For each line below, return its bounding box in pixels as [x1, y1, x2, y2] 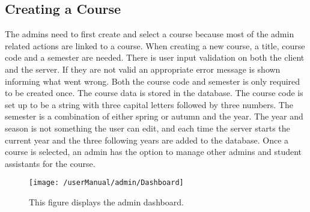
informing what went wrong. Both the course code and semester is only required [5, 74, 300, 87]
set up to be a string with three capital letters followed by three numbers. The [5, 98, 293, 111]
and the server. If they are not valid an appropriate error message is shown [5, 62, 281, 75]
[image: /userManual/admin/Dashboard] [29, 178, 184, 187]
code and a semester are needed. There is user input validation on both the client [5, 51, 305, 64]
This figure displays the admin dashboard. [29, 195, 184, 208]
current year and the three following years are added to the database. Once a [5, 133, 289, 146]
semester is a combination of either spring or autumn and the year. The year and [5, 110, 303, 123]
